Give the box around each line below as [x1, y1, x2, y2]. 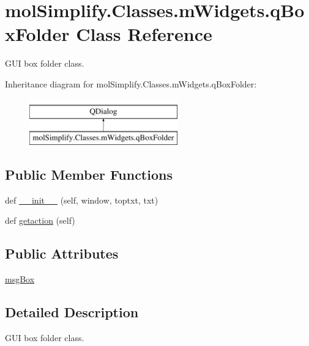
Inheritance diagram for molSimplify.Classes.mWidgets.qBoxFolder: [5, 77, 257, 90]
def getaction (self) [5, 214, 75, 227]
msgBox [5, 273, 35, 285]
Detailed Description [5, 303, 139, 322]
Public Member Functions [5, 165, 173, 184]
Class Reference [76, 21, 212, 46]
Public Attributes [5, 244, 119, 263]
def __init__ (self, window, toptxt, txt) [5, 193, 158, 206]
